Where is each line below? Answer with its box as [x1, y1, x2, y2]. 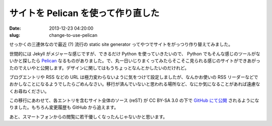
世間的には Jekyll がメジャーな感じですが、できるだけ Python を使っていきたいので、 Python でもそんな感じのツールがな [9, 50, 260, 56]
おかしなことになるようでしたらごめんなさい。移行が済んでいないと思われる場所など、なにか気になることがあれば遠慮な [9, 81, 260, 87]
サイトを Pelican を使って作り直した [9, 8, 160, 19]
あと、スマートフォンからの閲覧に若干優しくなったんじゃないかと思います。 [9, 113, 168, 119]
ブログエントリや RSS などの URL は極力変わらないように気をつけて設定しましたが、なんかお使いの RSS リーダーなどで [9, 74, 259, 80]
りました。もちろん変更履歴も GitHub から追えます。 [9, 104, 119, 110]
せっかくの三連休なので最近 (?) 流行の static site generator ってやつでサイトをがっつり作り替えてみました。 [9, 41, 233, 47]
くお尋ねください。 [9, 88, 49, 94]
